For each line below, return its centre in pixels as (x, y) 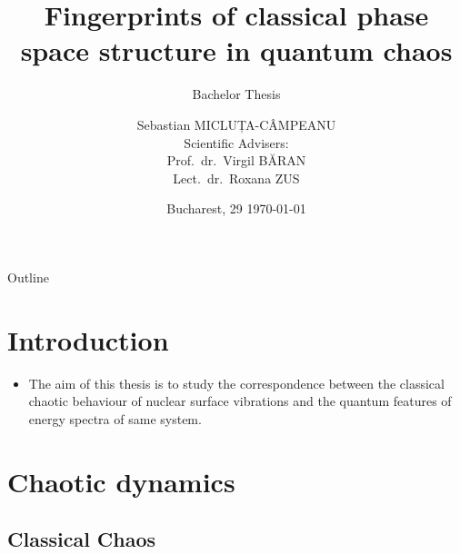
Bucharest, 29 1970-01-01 (236, 208)
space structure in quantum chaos (236, 50)
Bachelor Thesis (236, 94)
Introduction (88, 339)
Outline (28, 277)
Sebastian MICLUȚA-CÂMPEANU (236, 124)
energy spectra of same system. (115, 418)
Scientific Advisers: (236, 142)
